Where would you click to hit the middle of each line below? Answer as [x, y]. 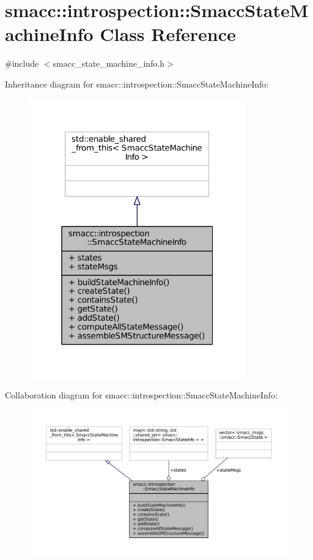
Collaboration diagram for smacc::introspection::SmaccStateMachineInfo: [142, 394]
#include [22, 63]
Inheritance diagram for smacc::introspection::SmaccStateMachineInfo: [137, 84]
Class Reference [168, 34]
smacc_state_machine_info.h [109, 63]
